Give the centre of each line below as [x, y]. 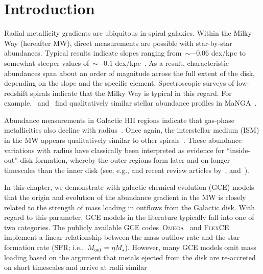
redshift [16, 93]
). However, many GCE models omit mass [190, 247]
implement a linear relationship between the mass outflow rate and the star [122, 237]
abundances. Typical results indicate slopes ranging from [93, 53]
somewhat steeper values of [47, 63]
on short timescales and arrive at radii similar [76, 267]
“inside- [238, 150]
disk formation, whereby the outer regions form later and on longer [125, 160]
